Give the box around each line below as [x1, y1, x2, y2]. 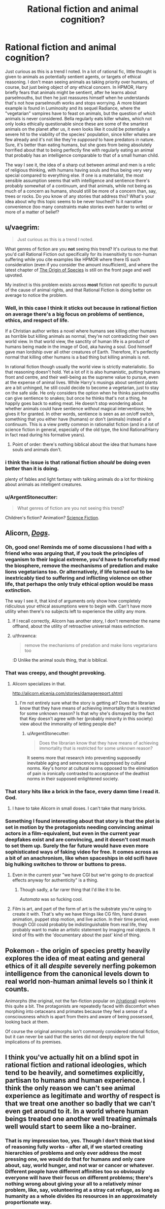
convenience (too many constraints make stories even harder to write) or [5, 204, 153, 210]
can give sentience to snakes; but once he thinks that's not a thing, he [5, 395, 147, 401]
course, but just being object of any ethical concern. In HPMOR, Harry [5, 84, 148, 90]
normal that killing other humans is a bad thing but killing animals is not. [5, 354, 150, 360]
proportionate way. [5, 1199, 52, 1206]
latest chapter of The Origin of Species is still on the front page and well [5, 267, 151, 273]
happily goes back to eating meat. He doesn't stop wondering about [5, 400, 143, 406]
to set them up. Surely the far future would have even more [5, 842, 149, 849]
